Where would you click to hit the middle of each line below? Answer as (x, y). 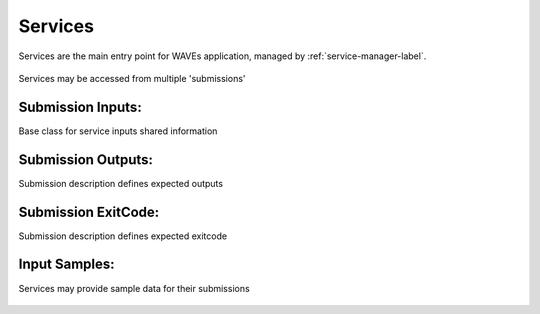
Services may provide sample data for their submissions (134, 288)
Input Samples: (66, 264)
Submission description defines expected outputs (121, 183)
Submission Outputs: (86, 159)
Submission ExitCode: (89, 211)
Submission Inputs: (80, 106)
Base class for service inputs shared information (118, 131)
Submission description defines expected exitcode (123, 236)
